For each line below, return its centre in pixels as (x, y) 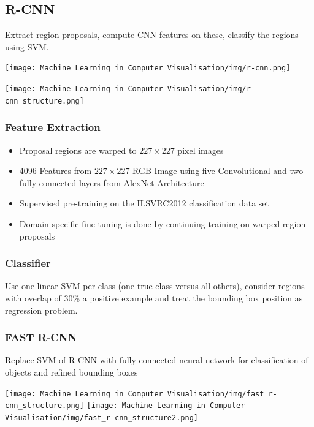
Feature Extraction (53, 127)
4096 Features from (56, 171)
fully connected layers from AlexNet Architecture (112, 182)
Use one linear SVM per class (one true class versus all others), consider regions (155, 286)
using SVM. (27, 46)
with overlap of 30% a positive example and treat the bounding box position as (154, 297)
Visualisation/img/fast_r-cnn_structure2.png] (101, 418)
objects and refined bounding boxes (71, 372)
